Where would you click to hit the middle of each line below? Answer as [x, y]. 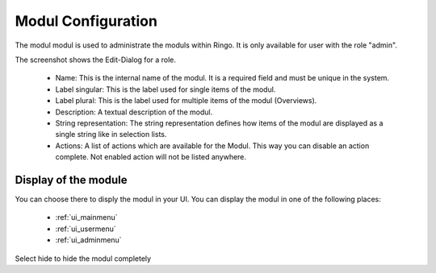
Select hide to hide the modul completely [83, 259]
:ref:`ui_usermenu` [86, 229]
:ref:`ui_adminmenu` [88, 240]
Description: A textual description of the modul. [134, 112]
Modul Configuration [86, 21]
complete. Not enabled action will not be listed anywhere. [151, 157]
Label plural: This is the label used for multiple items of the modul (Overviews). [186, 101]
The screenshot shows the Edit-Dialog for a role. [96, 60]
